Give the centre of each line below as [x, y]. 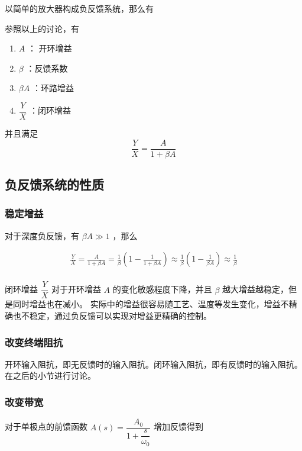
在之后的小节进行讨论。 [50, 376]
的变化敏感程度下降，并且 [162, 289]
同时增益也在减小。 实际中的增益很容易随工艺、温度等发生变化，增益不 [151, 304]
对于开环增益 [76, 289]
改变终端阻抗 [34, 342]
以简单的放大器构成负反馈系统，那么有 [79, 8]
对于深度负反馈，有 [42, 235]
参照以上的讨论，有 [42, 28]
